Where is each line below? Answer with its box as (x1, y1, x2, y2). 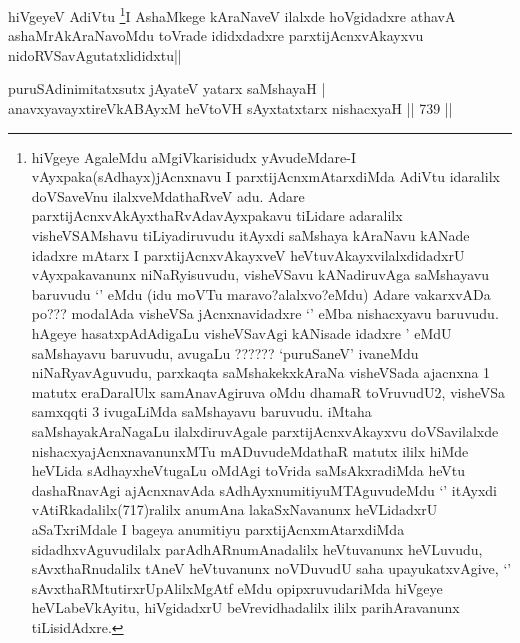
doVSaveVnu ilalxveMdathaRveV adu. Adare (31, 185, 305, 206)
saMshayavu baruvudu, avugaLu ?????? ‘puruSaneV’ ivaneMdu (31, 342, 419, 363)
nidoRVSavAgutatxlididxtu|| (8, 44, 182, 65)
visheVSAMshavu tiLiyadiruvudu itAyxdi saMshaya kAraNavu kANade (31, 225, 470, 245)
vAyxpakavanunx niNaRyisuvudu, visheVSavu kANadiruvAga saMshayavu (31, 264, 489, 285)
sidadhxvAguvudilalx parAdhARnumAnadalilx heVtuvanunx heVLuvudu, (31, 538, 483, 559)
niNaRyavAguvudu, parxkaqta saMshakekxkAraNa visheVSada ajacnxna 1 (31, 362, 491, 383)
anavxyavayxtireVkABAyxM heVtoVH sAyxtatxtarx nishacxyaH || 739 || (8, 98, 453, 119)
